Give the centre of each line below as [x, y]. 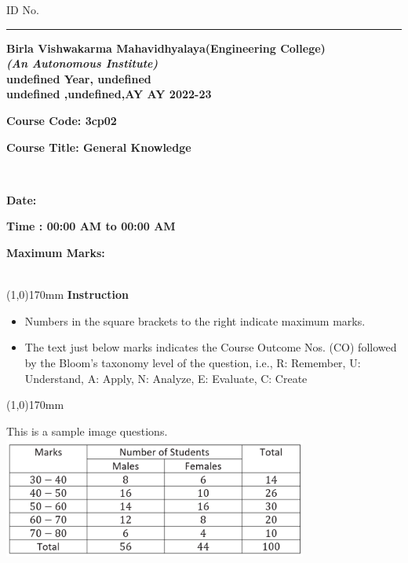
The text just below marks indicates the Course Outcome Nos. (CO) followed [211, 347]
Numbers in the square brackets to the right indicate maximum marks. [195, 320]
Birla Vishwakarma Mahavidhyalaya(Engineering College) [166, 48]
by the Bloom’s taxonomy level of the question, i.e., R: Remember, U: [193, 362]
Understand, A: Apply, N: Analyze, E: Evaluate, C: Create [166, 378]
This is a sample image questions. [87, 431]
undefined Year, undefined [79, 78]
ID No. [23, 9]
